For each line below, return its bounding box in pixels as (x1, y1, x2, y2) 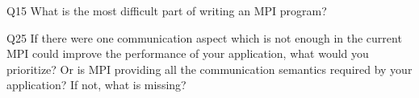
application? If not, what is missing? (6, 76, 186, 93)
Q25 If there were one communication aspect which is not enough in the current (6, 29, 402, 46)
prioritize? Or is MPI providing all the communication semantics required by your (6, 60, 413, 77)
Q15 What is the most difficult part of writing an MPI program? (6, 2, 327, 18)
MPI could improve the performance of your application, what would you (6, 45, 369, 62)
